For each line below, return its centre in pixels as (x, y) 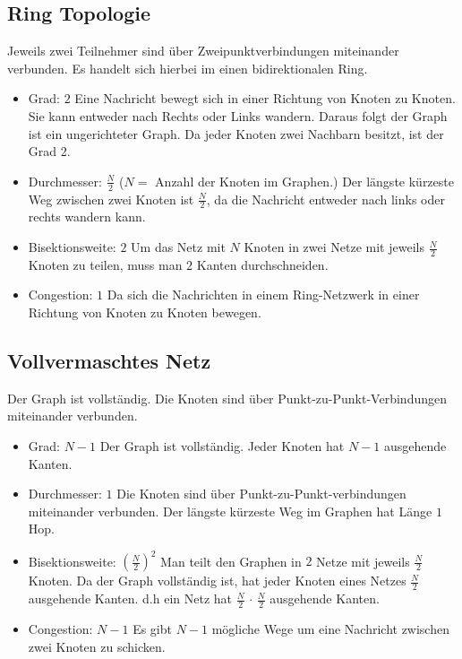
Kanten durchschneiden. (262, 264)
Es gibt (152, 629)
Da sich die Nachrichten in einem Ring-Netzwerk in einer (263, 295)
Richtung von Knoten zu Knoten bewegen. (145, 312)
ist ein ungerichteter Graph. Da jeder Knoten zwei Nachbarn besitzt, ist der (236, 133)
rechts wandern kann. (87, 217)
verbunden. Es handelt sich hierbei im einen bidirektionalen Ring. (188, 68)
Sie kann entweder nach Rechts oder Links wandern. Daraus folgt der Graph (238, 115)
